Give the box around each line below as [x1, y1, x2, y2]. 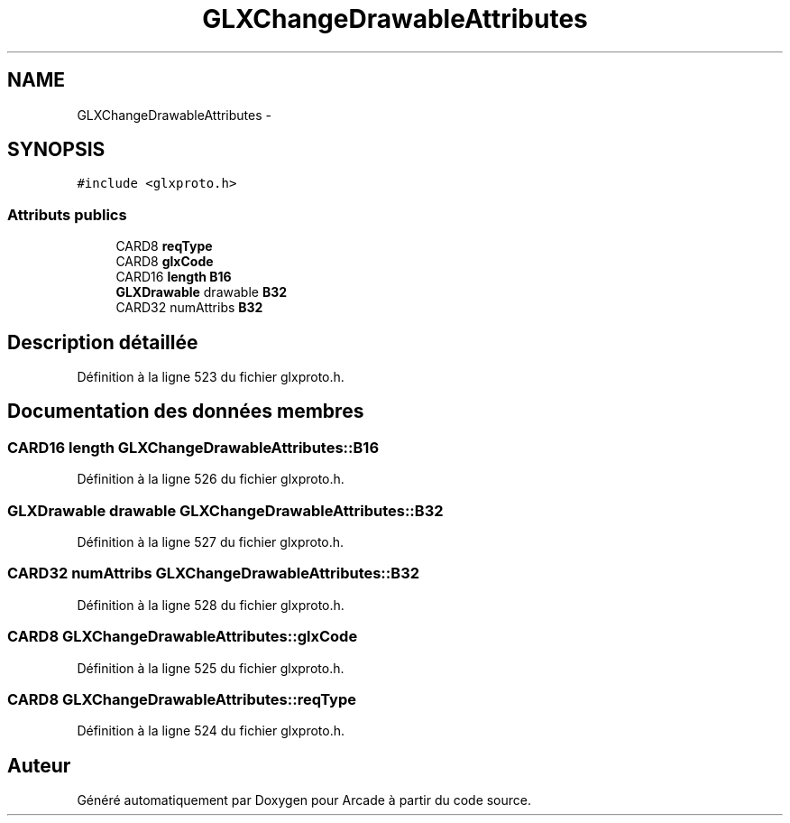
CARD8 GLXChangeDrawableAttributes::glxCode [7, 627, 358, 646]
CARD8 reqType [115, 238, 213, 254]
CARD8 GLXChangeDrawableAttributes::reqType [7, 689, 356, 708]
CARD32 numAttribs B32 [115, 300, 263, 316]
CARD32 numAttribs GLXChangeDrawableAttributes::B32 [7, 564, 419, 583]
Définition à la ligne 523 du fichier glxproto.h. [77, 369, 344, 385]
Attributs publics [7, 205, 127, 224]
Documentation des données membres [7, 400, 364, 423]
